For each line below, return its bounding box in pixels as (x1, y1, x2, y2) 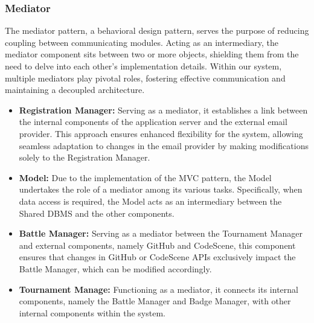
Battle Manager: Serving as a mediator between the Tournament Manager (19, 227, 303, 240)
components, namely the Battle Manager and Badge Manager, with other (19, 295, 291, 307)
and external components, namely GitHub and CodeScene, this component (19, 238, 296, 251)
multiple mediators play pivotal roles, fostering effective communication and (5, 71, 286, 84)
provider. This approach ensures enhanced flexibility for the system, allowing (19, 127, 303, 139)
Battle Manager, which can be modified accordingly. (19, 262, 212, 275)
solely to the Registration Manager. (19, 151, 150, 164)
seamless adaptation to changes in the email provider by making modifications (19, 139, 309, 152)
